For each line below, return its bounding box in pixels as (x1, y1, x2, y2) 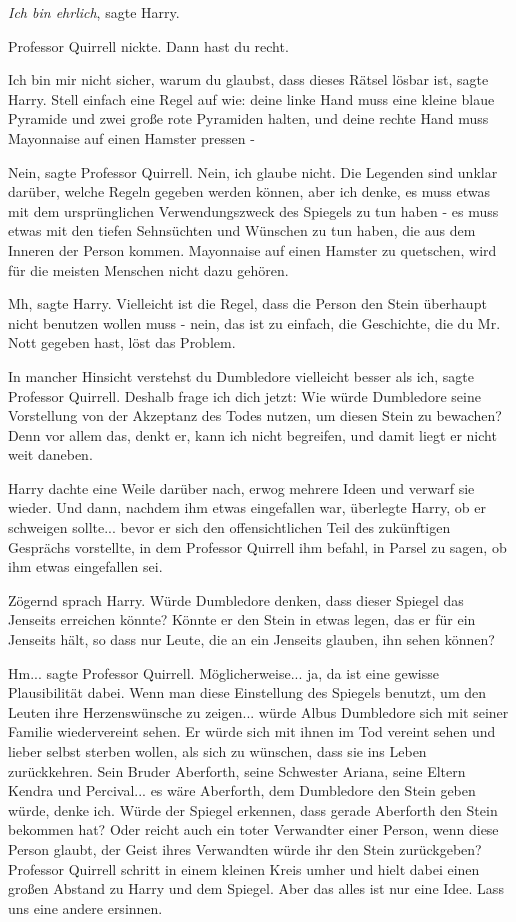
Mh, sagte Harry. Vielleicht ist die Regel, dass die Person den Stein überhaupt (8, 293, 487, 314)
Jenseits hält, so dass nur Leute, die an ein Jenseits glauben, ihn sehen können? (8, 629, 495, 650)
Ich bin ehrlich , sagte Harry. (8, 2, 180, 22)
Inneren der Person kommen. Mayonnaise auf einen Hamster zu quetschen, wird (8, 239, 497, 260)
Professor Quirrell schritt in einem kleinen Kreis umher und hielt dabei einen (8, 858, 480, 879)
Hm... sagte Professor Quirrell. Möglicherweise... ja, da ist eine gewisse (8, 662, 440, 683)
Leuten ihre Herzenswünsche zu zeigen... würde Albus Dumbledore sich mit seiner (8, 701, 509, 722)
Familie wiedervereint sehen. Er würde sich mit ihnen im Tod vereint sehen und (8, 721, 496, 742)
